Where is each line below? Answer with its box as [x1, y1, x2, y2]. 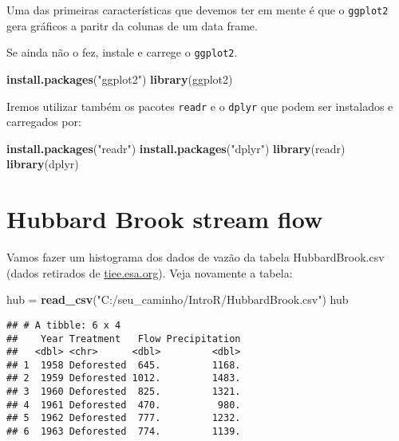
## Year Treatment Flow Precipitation [6, 333, 241, 345]
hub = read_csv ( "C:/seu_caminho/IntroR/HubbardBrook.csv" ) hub [6, 291, 349, 308]
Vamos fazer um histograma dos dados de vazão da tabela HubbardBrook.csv [6, 249, 385, 266]
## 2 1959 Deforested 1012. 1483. [6, 372, 241, 384]
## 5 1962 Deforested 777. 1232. [6, 412, 241, 424]
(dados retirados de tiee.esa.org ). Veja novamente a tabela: [6, 264, 293, 281]
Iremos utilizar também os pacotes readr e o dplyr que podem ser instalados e [6, 97, 393, 114]
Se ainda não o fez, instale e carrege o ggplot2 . [6, 44, 238, 61]
